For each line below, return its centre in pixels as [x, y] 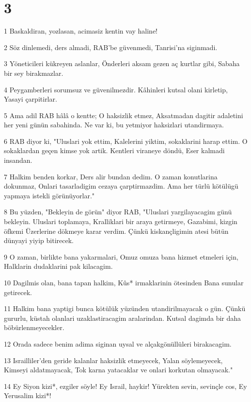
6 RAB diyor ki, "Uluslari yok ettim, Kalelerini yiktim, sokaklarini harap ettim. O [126, 141]
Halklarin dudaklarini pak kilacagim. [58, 266]
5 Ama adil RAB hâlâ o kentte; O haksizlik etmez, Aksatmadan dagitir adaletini [124, 115]
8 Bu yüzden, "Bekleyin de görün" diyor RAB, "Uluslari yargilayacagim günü [118, 212]
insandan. [18, 160]
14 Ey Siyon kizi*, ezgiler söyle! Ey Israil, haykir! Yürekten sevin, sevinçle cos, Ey [125, 386]
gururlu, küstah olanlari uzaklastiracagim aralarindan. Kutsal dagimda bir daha [123, 318]
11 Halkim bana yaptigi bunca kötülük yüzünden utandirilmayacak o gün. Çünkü [125, 308]
